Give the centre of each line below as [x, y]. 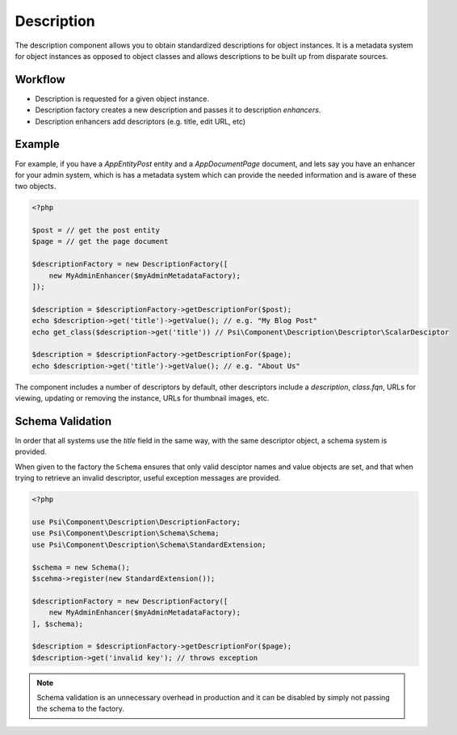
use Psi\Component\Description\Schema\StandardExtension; [149, 544]
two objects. [36, 187]
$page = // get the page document [100, 241]
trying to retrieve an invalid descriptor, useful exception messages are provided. [148, 478]
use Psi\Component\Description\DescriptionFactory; [136, 522]
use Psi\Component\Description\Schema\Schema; [126, 533]
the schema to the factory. [81, 709]
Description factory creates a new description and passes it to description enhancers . [178, 110]
